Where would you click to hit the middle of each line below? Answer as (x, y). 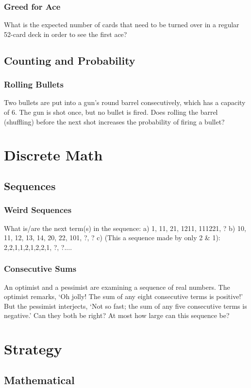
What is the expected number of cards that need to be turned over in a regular (122, 25)
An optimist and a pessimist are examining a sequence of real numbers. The (117, 287)
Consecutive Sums (40, 269)
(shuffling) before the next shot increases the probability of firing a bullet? (114, 121)
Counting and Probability (70, 60)
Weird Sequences (38, 210)
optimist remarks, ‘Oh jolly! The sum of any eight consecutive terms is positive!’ (124, 296)
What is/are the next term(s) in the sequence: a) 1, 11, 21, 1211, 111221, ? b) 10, (125, 228)
